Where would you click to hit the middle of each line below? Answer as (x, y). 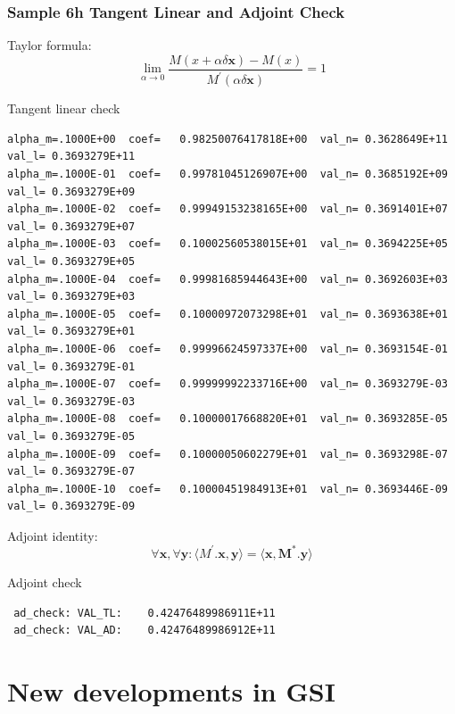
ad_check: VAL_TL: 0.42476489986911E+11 (145, 613)
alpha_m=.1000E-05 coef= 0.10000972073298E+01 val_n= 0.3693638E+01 (227, 314)
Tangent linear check (64, 108)
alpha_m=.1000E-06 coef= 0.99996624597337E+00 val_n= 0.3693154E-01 (227, 349)
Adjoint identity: (53, 535)
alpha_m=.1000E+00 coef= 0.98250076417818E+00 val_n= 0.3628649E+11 (227, 139)
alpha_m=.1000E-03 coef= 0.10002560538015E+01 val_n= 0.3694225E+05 (227, 244)
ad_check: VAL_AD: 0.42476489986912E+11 (145, 631)
